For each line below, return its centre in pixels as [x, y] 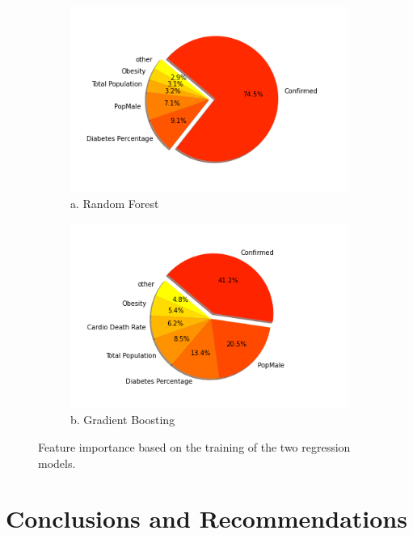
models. [57, 463]
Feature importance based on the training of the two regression [194, 447]
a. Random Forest [115, 203]
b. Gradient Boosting [123, 420]
